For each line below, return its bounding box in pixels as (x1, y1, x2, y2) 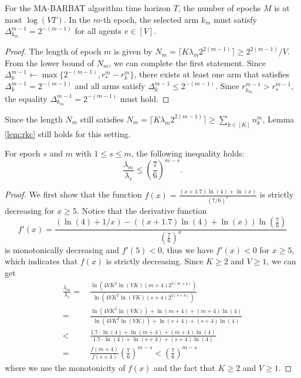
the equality (5, 92, 48, 104)
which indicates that (5, 255, 78, 267)
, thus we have (162, 243, 214, 256)
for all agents (75, 25, 121, 37)
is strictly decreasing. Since (106, 255, 204, 267)
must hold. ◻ (120, 92, 170, 104)
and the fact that (154, 362, 215, 374)
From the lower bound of (5, 56, 94, 69)
